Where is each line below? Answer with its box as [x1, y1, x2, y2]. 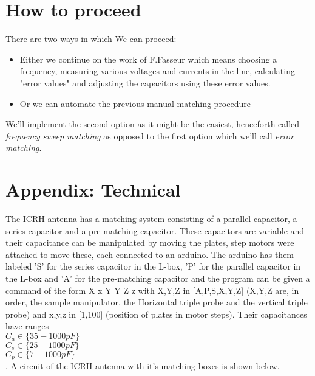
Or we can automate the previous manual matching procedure [19, 97, 251, 110]
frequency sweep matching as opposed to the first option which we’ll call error [5, 129, 294, 142]
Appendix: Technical [5, 177, 181, 202]
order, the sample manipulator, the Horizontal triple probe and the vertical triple [5, 296, 308, 308]
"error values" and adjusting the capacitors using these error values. [19, 76, 271, 89]
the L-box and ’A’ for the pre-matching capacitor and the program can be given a [5, 271, 310, 284]
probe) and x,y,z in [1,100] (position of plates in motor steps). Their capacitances [5, 307, 307, 320]
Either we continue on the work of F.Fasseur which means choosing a [19, 52, 277, 65]
